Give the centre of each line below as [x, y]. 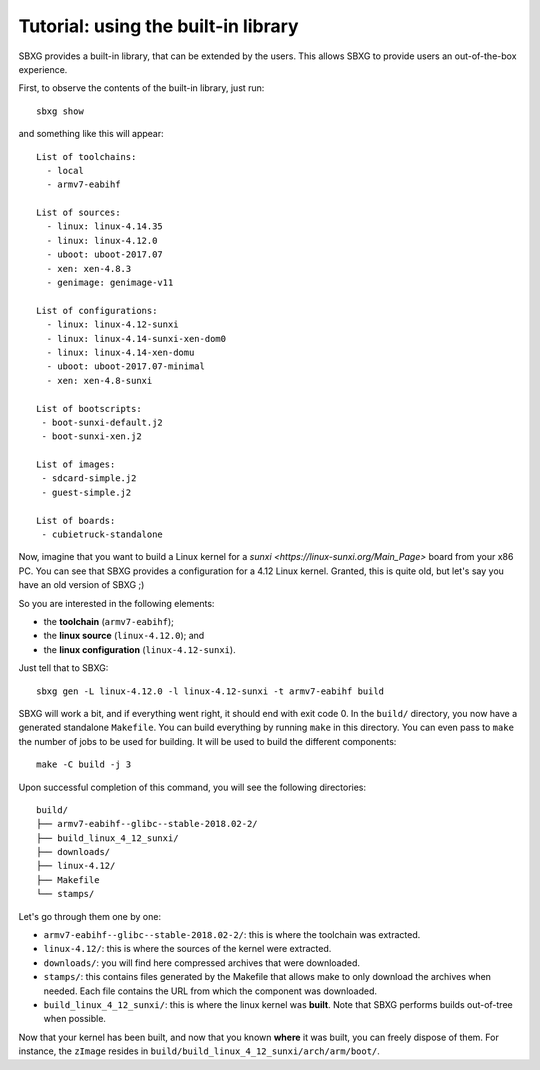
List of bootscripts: [89, 408]
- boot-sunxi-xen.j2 [91, 436]
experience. [43, 69]
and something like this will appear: [91, 134]
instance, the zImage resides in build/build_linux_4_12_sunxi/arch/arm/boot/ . [199, 1051]
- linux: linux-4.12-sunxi [112, 324]
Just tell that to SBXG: [63, 668]
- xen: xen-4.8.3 [89, 268]
